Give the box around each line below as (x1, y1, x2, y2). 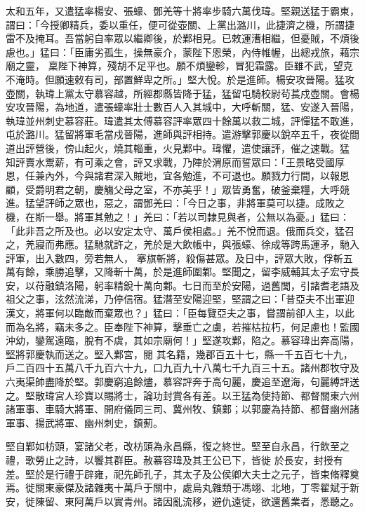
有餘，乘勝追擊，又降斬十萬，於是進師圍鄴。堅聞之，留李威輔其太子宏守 (15, 264, 350, 279)
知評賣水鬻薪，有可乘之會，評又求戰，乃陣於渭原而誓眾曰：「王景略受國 (6, 154, 335, 169)
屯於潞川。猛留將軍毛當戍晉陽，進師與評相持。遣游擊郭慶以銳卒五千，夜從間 (6, 127, 359, 142)
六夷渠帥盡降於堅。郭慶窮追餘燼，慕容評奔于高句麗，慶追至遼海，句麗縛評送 (6, 374, 359, 389)
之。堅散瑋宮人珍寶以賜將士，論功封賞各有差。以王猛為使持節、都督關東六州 (6, 388, 359, 402)
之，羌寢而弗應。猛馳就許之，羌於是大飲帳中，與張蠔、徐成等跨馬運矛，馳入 (6, 237, 359, 252)
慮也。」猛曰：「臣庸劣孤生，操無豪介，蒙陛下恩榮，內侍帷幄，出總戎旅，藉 (6, 44, 350, 59)
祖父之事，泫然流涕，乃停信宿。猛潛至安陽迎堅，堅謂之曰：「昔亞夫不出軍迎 (6, 292, 354, 306)
